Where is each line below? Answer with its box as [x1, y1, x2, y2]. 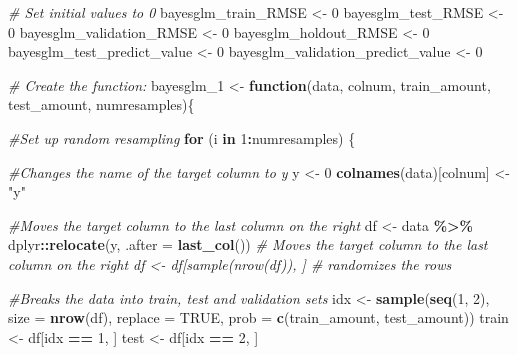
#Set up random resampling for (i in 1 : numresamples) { [8, 127, 356, 148]
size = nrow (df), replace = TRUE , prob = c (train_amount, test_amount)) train [8, 307, 509, 328]
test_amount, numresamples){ [8, 94, 195, 115]
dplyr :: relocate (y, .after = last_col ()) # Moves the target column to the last [8, 234, 488, 255]
